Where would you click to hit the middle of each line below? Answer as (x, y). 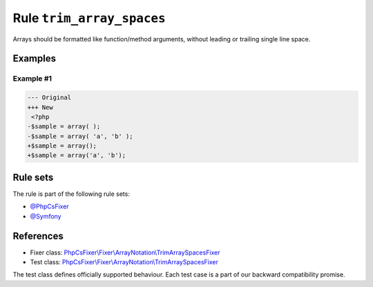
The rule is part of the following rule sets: (71, 194)
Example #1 (32, 79)
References (38, 236)
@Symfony (46, 216)
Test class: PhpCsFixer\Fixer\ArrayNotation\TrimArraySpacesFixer (124, 262)
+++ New (40, 107)
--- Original (49, 98)
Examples (35, 59)
